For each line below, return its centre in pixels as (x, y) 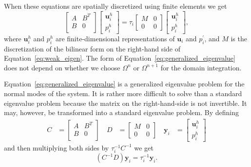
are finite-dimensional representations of (115, 38)
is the (239, 38)
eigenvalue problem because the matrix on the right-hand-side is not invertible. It (125, 103)
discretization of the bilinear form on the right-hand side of (92, 48)
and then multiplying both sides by (57, 147)
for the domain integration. (201, 67)
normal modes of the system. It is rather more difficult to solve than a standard (123, 93)
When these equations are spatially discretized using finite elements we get (116, 6)
